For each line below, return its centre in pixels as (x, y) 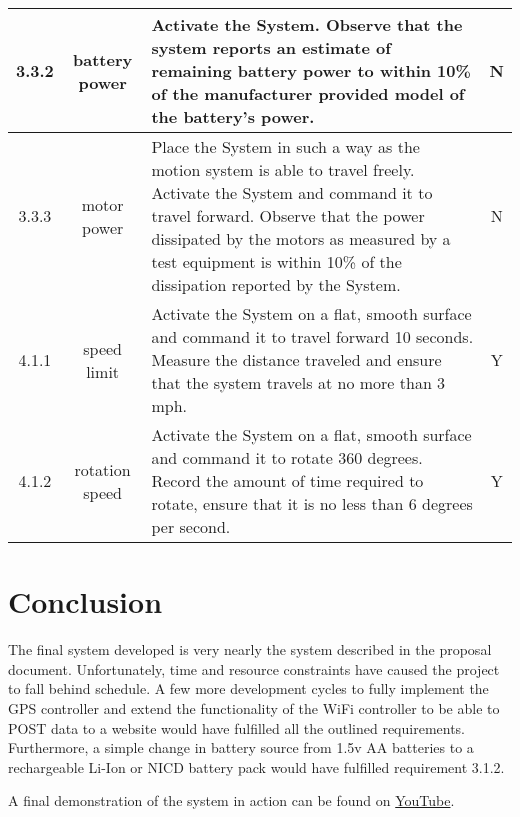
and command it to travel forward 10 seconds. (312, 336)
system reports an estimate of (271, 47)
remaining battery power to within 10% (311, 70)
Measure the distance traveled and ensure (296, 359)
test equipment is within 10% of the (276, 261)
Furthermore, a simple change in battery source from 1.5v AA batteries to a (241, 747)
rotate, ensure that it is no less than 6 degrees (312, 503)
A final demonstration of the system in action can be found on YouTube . (231, 800)
